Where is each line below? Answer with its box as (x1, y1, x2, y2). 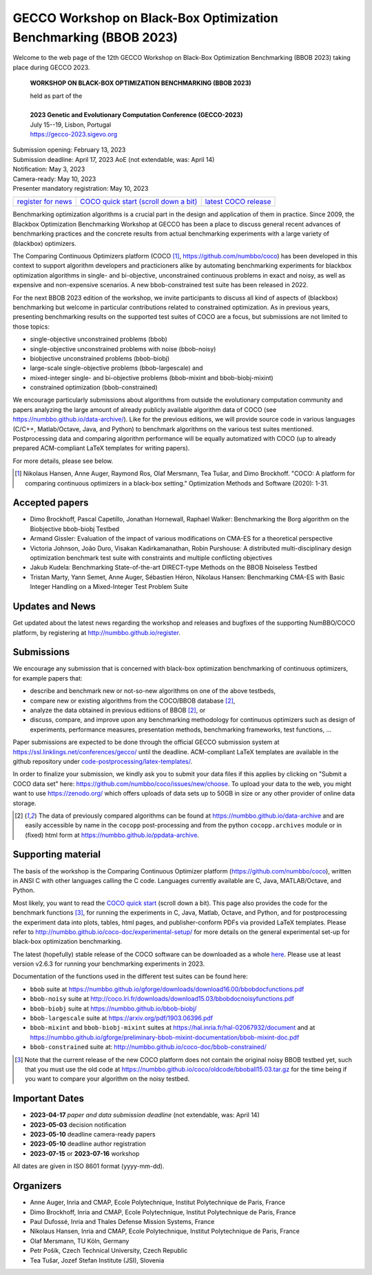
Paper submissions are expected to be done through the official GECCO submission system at (12, 738, 280, 747)
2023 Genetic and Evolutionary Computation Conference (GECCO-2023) (30, 111, 243, 119)
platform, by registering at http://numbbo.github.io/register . (12, 628, 180, 636)
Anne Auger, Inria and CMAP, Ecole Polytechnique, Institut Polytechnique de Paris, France (30, 1199, 286, 1207)
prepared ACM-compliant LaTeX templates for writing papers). (12, 444, 190, 453)
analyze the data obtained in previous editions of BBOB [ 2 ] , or (30, 706, 206, 714)
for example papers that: (12, 674, 83, 682)
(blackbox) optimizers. (12, 239, 76, 247)
